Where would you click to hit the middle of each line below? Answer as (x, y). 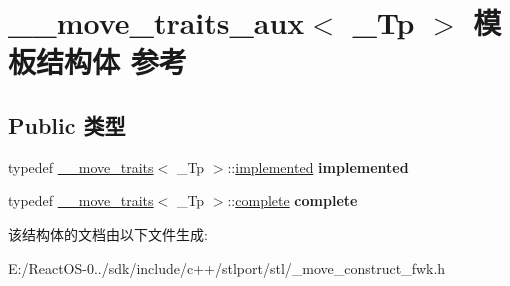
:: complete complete (292, 200)
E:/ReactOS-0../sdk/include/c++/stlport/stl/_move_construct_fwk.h (227, 267)
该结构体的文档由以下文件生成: (108, 233)
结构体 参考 (111, 61)
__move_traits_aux (156, 22)
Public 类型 (67, 124)
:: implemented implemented (318, 166)
